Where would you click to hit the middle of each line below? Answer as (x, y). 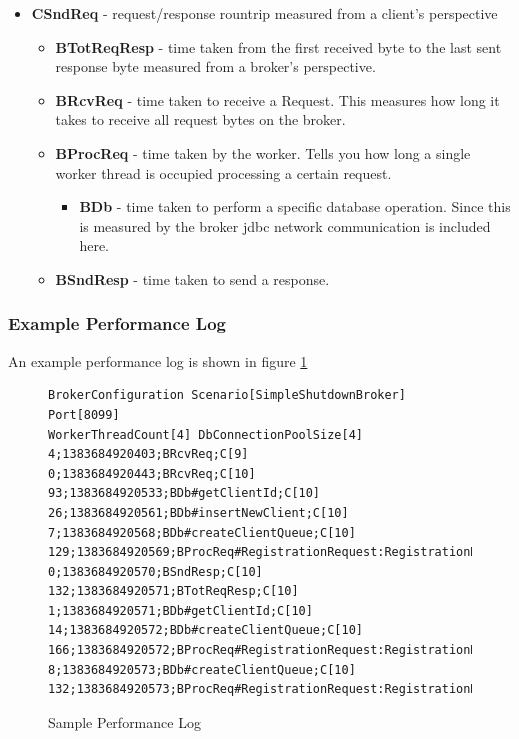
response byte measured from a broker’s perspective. (215, 66)
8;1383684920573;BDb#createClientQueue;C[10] (202, 669)
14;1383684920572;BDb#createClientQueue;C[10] (205, 630)
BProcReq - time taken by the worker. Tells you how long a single (263, 152)
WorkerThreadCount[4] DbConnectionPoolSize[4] (205, 434)
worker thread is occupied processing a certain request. (223, 172)
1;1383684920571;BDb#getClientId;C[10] (180, 610)
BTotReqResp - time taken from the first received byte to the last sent (278, 46)
